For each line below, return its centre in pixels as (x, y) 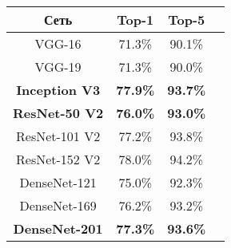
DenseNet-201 (58, 228)
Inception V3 (58, 90)
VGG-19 (58, 67)
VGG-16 (58, 43)
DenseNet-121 (58, 182)
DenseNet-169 (58, 205)
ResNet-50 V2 (58, 113)
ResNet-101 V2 (58, 136)
